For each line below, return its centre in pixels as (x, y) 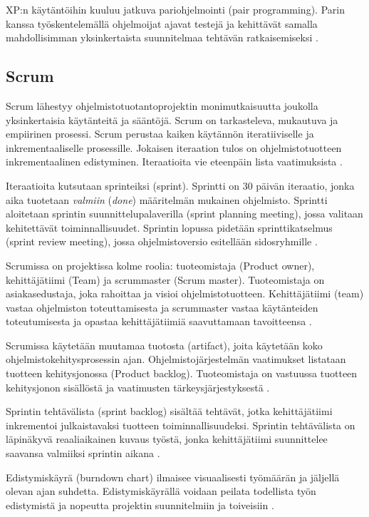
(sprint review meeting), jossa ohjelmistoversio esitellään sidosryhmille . (162, 241)
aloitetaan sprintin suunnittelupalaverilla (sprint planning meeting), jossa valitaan (184, 214)
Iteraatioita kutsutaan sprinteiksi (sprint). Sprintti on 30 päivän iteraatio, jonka (180, 185)
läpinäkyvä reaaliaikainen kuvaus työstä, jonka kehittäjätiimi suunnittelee (167, 439)
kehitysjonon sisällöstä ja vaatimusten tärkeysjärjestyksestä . (138, 387)
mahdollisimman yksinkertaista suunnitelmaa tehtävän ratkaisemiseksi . (162, 37)
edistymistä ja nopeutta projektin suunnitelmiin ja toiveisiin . (140, 505)
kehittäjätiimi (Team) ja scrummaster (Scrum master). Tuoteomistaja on (165, 279)
